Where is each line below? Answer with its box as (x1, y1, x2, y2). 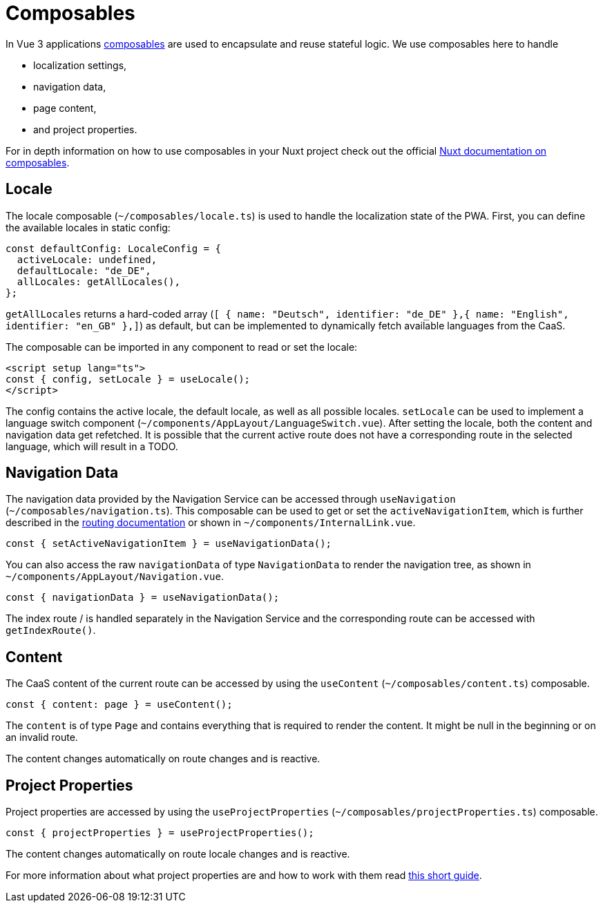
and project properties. (33, 123, 137, 135)
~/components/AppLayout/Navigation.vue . (6, 570, 224, 583)
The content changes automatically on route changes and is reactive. (6, 753, 320, 765)
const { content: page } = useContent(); (6, 699, 233, 711)
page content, (33, 102, 97, 114)
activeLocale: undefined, (17, 253, 157, 265)
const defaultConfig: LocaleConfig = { (6, 242, 221, 254)
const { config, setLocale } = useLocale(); (6, 373, 251, 385)
